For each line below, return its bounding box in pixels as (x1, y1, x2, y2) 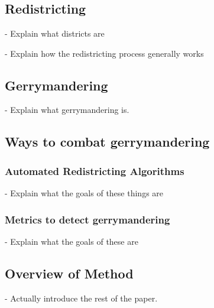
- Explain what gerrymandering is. (5, 103, 129, 116)
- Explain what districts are (5, 27, 105, 39)
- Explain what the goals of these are (5, 235, 138, 247)
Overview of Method (5, 264, 134, 282)
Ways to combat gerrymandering (5, 132, 210, 151)
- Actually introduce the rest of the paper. (5, 291, 158, 304)
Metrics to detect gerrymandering (5, 212, 170, 226)
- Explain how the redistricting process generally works (5, 47, 204, 59)
